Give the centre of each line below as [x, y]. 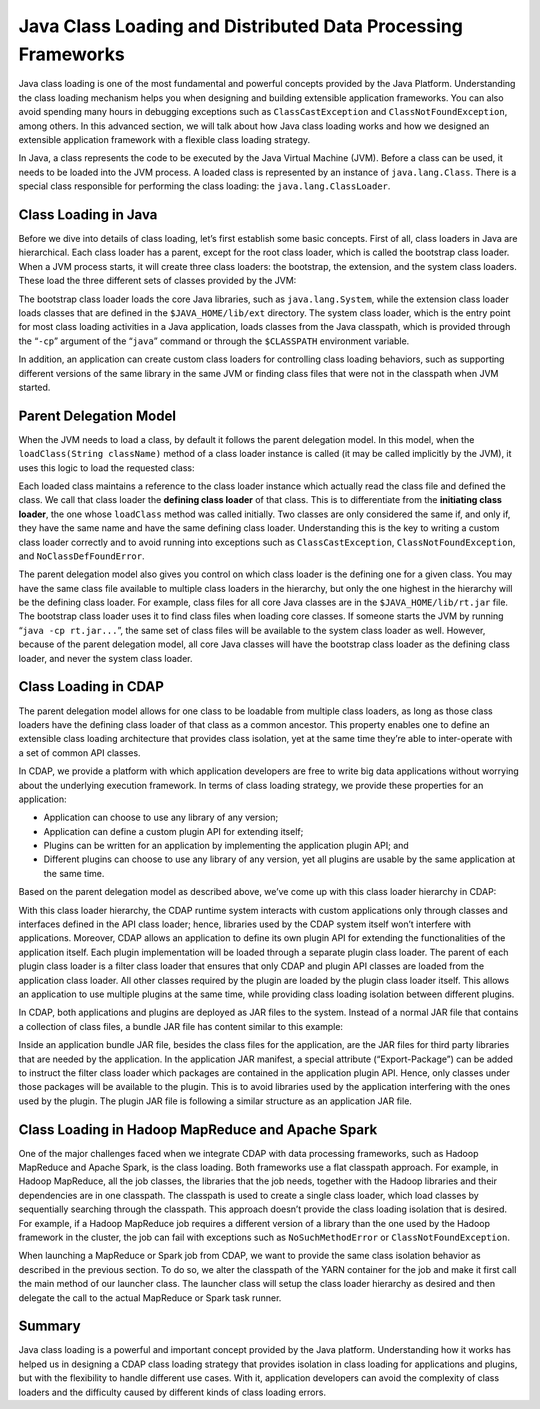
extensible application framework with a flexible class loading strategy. [164, 139]
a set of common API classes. [79, 752]
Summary [49, 1326]
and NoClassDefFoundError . [81, 556]
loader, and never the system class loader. [105, 658]
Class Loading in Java [88, 214]
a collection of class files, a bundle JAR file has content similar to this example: [181, 1026]
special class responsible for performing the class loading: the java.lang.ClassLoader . [204, 186]
